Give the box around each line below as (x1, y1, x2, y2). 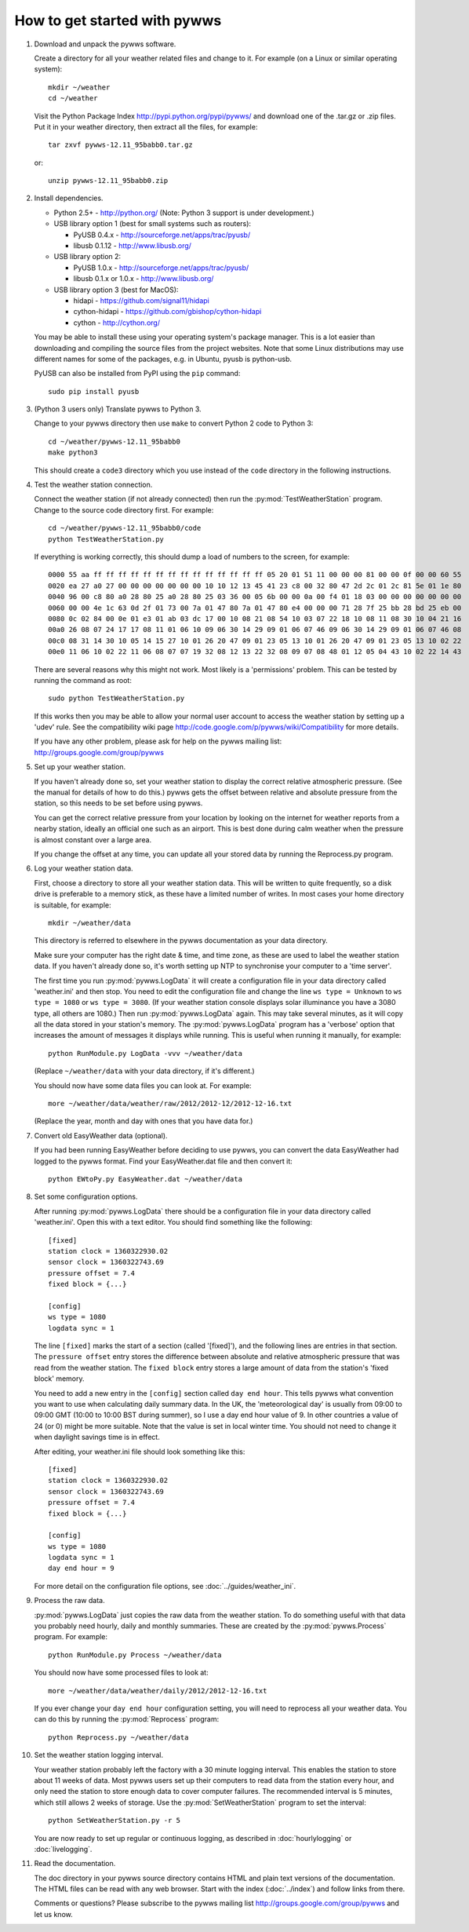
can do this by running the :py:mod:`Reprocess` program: (34, 1715, 220, 1724)
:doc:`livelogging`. (34, 1844, 93, 1853)
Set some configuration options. (34, 1192, 138, 1201)
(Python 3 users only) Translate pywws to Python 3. (34, 404, 202, 414)
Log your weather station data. (34, 864, 133, 873)
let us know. (34, 1909, 74, 1919)
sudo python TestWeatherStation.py (48, 694, 185, 703)
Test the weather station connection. (34, 480, 153, 490)
